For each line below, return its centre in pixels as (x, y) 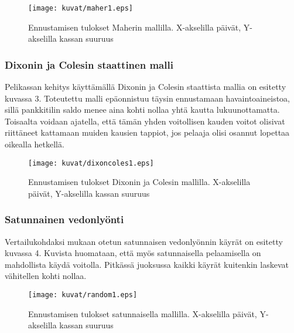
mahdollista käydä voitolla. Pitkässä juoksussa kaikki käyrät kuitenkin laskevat (147, 264)
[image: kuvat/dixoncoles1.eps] (91, 163)
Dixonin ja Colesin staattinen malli (89, 64)
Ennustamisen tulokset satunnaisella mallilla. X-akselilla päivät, (143, 313)
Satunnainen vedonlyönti (64, 219)
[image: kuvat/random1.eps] (83, 295)
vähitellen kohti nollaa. (46, 276)
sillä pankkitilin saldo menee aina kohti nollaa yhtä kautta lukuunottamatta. (142, 110)
